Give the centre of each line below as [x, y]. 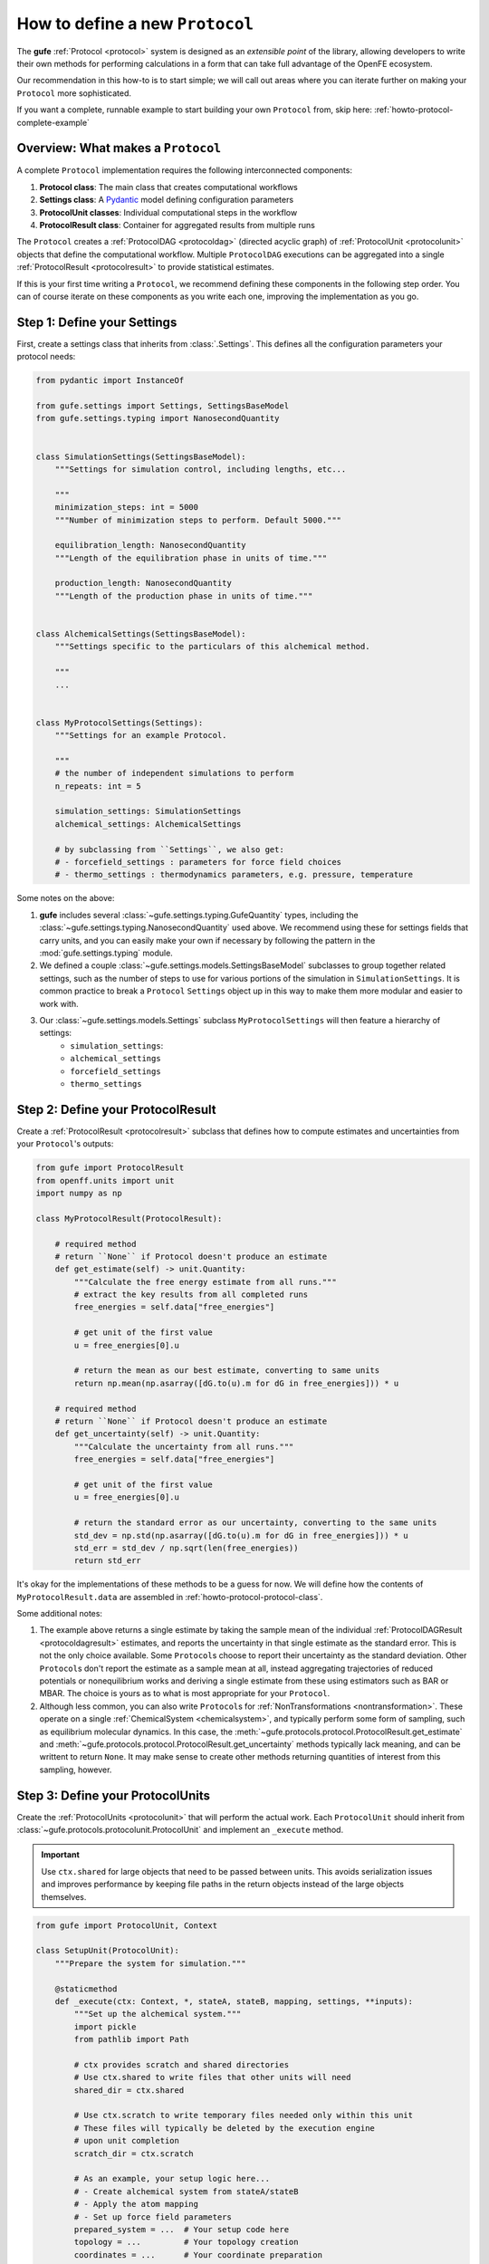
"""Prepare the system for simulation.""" [150, 1963]
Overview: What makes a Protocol [119, 148]
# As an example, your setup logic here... [172, 2179]
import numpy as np [79, 1193]
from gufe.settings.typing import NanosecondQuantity [158, 418]
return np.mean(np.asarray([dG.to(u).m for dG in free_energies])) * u [236, 1383]
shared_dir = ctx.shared [129, 2090]
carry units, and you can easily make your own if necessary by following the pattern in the [207, 940]
